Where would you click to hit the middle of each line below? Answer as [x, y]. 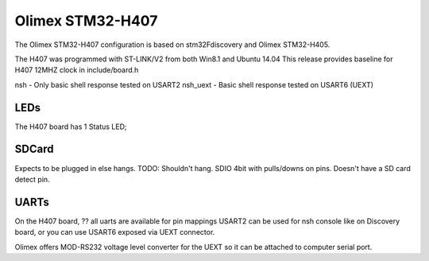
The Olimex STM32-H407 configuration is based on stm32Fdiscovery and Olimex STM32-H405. [172, 45]
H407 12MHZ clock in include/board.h [77, 70]
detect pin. [33, 179]
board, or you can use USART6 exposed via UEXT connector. [115, 232]
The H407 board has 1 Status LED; [71, 127]
